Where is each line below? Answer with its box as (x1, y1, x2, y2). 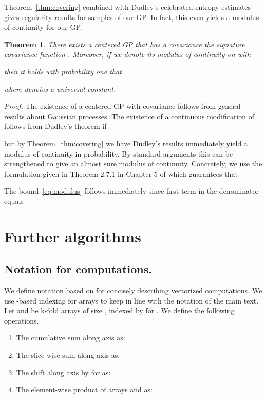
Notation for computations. (4, 261, 152, 277)
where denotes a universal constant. (4, 83, 116, 94)
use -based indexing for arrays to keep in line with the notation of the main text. (4, 295, 259, 306)
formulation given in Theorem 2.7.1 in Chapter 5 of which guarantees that (4, 168, 238, 179)
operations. (4, 315, 39, 326)
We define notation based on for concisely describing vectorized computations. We (4, 285, 262, 296)
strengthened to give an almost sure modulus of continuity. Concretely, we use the (4, 158, 262, 169)
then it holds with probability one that (4, 66, 122, 77)
